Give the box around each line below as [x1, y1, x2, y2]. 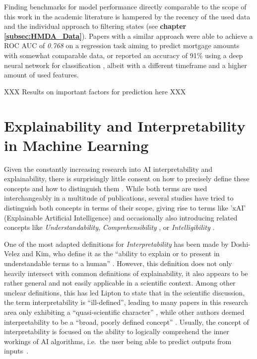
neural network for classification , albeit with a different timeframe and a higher [4, 60, 247, 70]
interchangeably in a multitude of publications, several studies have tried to [4, 193, 234, 203]
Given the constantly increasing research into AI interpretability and [4, 163, 213, 174]
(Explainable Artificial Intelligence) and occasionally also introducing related [4, 212, 238, 222]
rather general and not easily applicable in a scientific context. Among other [4, 278, 236, 288]
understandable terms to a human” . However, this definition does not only [4, 258, 232, 268]
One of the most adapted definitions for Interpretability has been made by [4, 238, 229, 249]
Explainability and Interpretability [4, 115, 246, 136]
